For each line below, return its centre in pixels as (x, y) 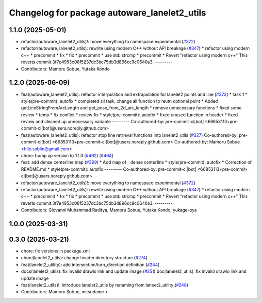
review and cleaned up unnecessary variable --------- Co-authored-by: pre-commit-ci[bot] (112, 122)
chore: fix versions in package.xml (55, 251)
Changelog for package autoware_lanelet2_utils (107, 13)
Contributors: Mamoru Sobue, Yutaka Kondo (65, 69)
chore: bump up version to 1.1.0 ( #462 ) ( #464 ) (67, 156)
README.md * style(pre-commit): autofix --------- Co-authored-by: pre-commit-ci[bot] (109, 169)
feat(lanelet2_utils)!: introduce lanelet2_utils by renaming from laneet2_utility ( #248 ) (105, 285)
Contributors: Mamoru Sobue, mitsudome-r (64, 292)
